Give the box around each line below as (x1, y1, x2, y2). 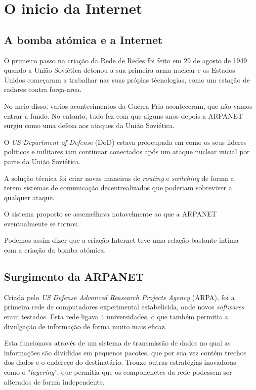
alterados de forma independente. (4, 376, 105, 387)
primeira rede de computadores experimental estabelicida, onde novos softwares (4, 302, 244, 312)
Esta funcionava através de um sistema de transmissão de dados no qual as (4, 338, 231, 348)
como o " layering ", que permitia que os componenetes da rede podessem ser (4, 367, 232, 377)
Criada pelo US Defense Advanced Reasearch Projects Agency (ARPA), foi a (4, 292, 235, 302)
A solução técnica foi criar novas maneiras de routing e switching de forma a (4, 173, 234, 183)
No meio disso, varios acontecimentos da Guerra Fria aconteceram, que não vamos (4, 100, 253, 111)
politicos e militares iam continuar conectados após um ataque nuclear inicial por (4, 146, 250, 157)
